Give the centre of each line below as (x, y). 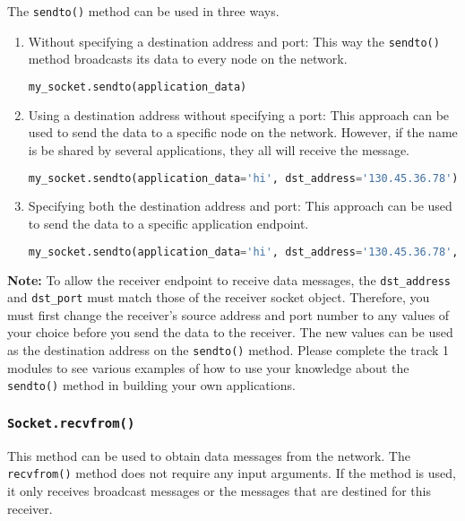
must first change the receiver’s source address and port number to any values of (228, 314)
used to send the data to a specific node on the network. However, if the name (243, 132)
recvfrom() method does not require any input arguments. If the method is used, (232, 473)
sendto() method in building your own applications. (151, 385)
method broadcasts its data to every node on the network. (188, 59)
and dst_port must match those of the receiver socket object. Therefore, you (219, 297)
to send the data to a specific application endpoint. (168, 224)
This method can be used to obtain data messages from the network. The (209, 455)
